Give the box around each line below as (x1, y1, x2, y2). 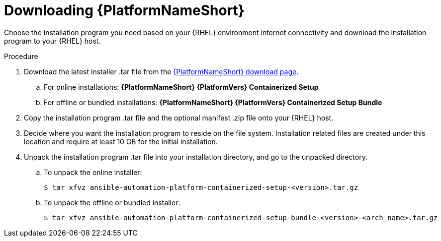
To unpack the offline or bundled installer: (44, 198, 180, 207)
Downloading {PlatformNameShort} (4, 2, 245, 19)
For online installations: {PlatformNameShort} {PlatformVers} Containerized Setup (44, 82, 319, 91)
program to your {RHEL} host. (4, 36, 101, 45)
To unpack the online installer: (44, 168, 142, 177)
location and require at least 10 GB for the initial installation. (24, 137, 218, 146)
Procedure (4, 52, 38, 60)
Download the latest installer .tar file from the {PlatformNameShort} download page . (24, 67, 299, 76)
